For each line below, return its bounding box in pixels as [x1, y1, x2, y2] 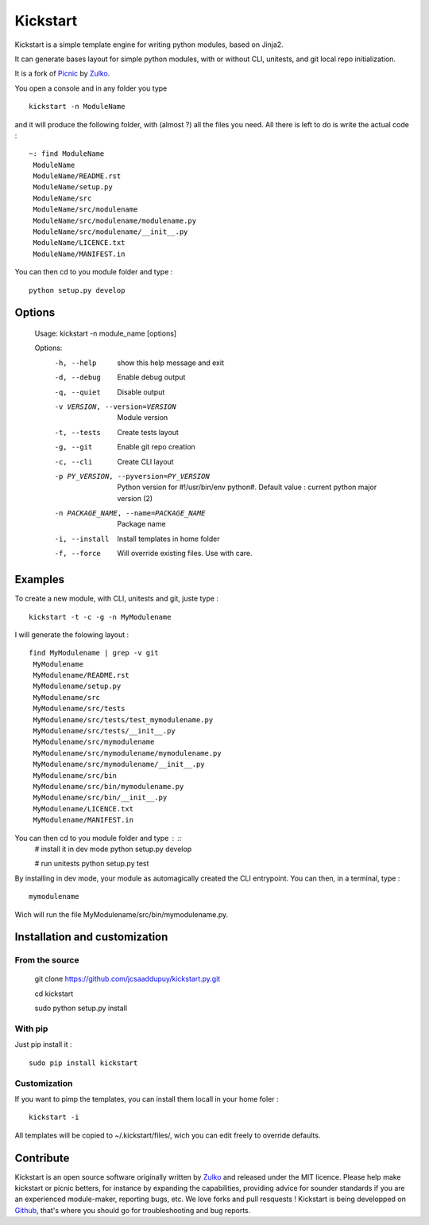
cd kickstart [34, 989, 74, 998]
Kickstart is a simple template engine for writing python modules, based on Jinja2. [14, 40, 284, 49]
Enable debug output [117, 372, 186, 382]
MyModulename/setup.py [33, 682, 122, 691]
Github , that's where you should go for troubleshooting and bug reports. [14, 1205, 251, 1215]
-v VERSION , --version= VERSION [54, 402, 176, 411]
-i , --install [54, 534, 110, 543]
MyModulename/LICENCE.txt [33, 804, 134, 813]
